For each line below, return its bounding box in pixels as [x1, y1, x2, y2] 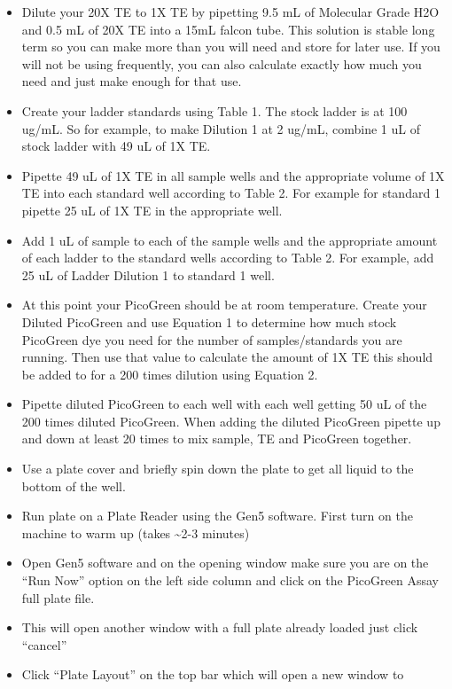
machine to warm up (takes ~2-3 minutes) [21, 523, 250, 542]
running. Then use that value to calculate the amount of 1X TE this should [21, 348, 433, 366]
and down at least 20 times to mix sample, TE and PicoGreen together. [21, 429, 412, 448]
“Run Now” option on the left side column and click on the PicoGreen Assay [21, 571, 439, 590]
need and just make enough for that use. [21, 72, 242, 90]
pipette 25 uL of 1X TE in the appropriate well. [21, 200, 283, 219]
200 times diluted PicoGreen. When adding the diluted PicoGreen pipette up [21, 411, 440, 430]
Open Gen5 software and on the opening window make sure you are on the [21, 553, 429, 572]
